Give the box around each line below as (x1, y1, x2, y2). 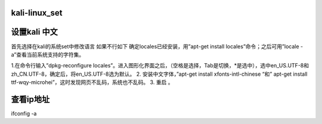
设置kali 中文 (11, 27, 58, 37)
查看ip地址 (11, 94, 50, 104)
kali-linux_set (11, 8, 63, 18)
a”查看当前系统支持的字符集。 (11, 51, 85, 58)
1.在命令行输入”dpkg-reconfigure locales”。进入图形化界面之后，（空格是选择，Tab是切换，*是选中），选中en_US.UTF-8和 (11, 62, 309, 69)
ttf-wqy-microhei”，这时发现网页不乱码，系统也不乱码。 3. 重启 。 (11, 79, 174, 86)
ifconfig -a (11, 110, 37, 117)
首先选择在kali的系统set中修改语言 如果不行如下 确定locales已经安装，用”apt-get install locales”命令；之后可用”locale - (11, 42, 304, 50)
